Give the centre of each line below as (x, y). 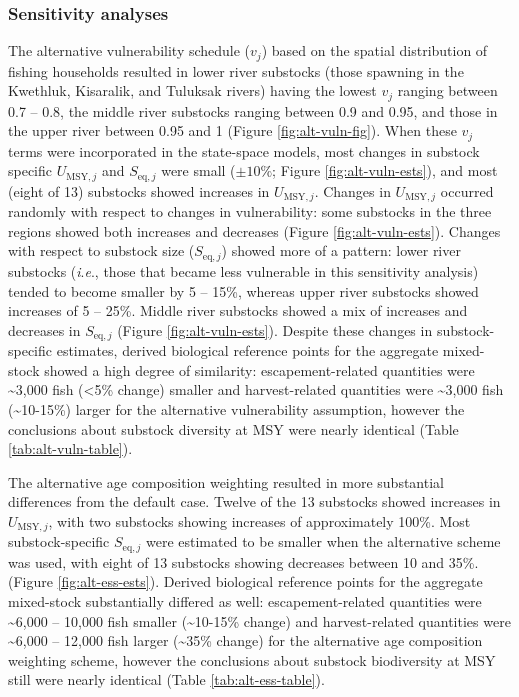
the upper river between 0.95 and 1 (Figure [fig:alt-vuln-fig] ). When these (232, 130)
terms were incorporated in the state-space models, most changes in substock (244, 150)
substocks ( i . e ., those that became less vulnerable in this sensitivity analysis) (243, 270)
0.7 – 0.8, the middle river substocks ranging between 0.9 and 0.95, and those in (253, 110)
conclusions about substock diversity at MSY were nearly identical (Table (233, 428)
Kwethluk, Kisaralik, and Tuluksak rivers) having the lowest (192, 90)
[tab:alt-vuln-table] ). (70, 448)
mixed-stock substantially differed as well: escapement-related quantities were (245, 600)
